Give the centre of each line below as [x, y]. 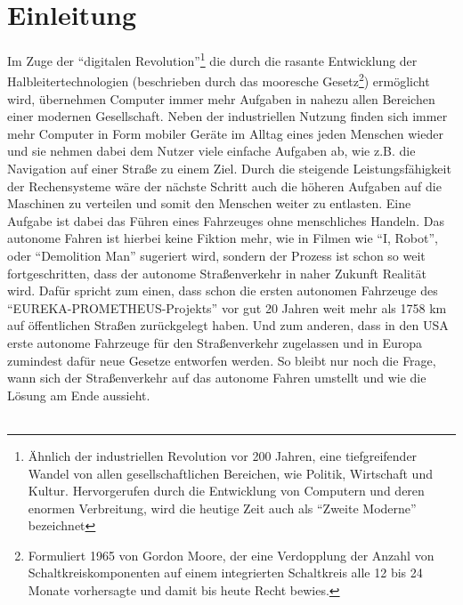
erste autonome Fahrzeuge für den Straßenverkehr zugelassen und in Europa [215, 342]
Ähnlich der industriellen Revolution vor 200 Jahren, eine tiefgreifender [223, 455]
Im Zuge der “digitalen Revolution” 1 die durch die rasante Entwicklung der [212, 59]
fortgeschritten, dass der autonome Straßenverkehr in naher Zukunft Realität [217, 273]
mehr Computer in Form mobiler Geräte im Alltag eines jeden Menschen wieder [225, 133]
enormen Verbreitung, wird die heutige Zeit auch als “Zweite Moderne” [222, 508]
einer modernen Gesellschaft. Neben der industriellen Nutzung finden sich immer [227, 116]
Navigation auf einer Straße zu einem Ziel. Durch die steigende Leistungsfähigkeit [229, 168]
